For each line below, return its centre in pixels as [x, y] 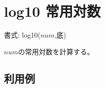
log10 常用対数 [52, 11]
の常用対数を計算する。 [56, 51]
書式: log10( [22, 35]
